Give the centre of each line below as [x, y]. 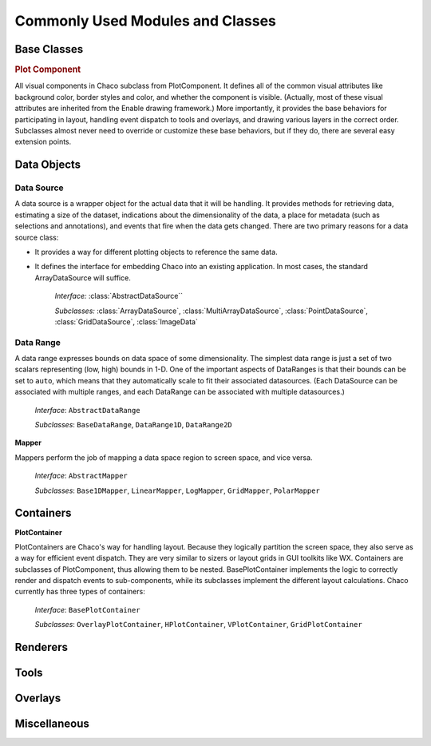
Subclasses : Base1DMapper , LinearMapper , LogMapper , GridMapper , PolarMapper [178, 490]
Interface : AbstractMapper [81, 476]
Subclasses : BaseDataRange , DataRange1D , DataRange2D [133, 425]
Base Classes [49, 49]
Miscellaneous [52, 724]
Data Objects [48, 165]
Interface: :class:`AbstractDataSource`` [119, 296]
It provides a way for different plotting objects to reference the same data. [156, 252]
